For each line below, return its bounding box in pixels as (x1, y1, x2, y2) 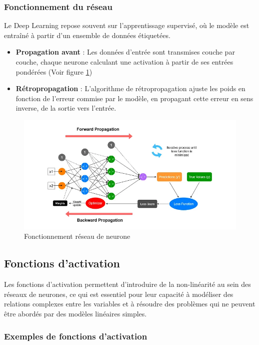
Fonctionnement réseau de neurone (24, 231, 130, 241)
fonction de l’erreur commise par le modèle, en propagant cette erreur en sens (15, 93, 253, 103)
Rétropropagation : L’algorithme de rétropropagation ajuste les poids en (15, 83, 245, 94)
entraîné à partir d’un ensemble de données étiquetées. (4, 30, 170, 40)
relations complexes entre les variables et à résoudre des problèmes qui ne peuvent (4, 298, 255, 309)
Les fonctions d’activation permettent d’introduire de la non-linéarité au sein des (4, 279, 251, 289)
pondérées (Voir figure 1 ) (15, 66, 92, 77)
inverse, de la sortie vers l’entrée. (15, 103, 116, 113)
